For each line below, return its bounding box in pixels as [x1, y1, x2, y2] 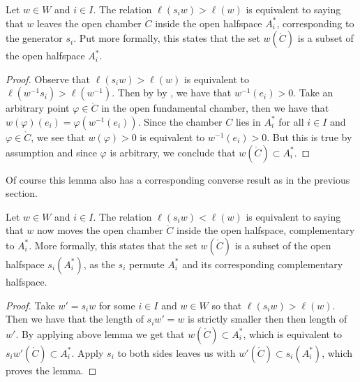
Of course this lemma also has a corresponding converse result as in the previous [6, 172, 350, 186]
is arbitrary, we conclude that [110, 145, 236, 159]
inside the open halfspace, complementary [176, 223, 355, 237]
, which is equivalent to [243, 326, 343, 341]
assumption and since [6, 145, 97, 159]
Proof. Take [6, 297, 55, 312]
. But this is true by [267, 129, 352, 144]
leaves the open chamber [37, 15, 142, 30]
